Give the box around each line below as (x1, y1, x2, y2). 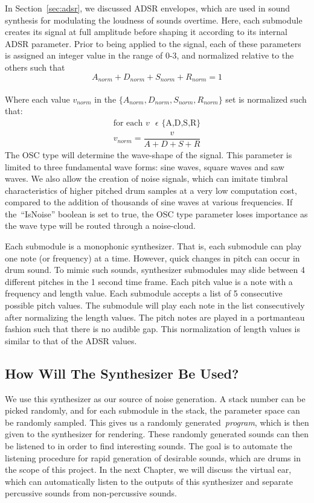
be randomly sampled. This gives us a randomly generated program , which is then (5, 415, 309, 428)
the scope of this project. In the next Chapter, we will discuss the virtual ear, (5, 463, 292, 476)
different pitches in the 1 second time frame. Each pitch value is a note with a (5, 275, 293, 287)
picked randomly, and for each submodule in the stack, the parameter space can (5, 404, 300, 417)
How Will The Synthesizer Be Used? (5, 364, 239, 382)
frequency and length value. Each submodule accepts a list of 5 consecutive (5, 287, 283, 300)
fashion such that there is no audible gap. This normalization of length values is (5, 322, 301, 335)
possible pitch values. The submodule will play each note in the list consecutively (5, 299, 305, 312)
